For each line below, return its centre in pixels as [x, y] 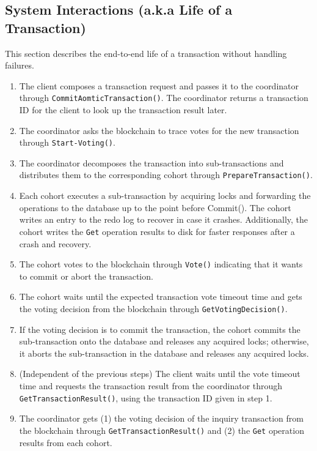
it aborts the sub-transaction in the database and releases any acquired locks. [164, 353]
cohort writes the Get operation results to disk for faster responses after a [157, 231]
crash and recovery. [55, 243]
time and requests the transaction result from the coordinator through [151, 386]
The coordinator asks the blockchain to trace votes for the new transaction [159, 130]
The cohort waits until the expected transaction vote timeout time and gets [161, 296]
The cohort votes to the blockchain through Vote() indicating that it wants [161, 264]
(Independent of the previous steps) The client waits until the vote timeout [160, 374]
